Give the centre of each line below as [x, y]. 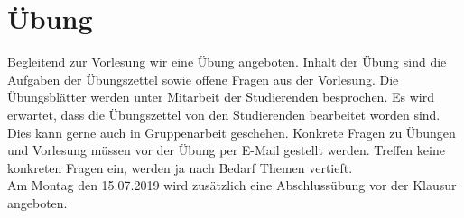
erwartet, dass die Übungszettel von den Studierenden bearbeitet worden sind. [224, 114]
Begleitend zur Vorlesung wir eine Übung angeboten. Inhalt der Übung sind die [227, 62]
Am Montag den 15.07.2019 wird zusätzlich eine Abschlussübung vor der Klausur [232, 185]
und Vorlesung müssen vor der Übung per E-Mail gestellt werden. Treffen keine [226, 150]
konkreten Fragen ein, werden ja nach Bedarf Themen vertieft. [180, 167]
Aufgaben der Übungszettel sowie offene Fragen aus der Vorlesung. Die [203, 79]
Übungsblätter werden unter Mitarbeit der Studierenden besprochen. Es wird [221, 97]
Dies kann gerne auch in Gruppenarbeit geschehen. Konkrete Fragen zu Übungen [232, 132]
